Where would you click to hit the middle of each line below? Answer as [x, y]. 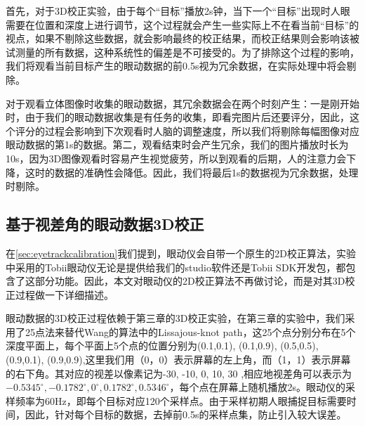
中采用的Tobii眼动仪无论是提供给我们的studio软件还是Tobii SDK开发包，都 [176, 267]
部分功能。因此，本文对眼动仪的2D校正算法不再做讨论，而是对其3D [190, 281]
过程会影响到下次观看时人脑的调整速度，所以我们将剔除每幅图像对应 [202, 130]
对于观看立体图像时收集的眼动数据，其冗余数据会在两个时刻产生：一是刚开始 [182, 103]
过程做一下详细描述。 [64, 294]
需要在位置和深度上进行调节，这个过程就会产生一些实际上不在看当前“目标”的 [182, 24]
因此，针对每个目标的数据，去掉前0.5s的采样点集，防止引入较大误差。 [186, 414]
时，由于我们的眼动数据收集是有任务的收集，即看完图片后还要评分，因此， [178, 117]
